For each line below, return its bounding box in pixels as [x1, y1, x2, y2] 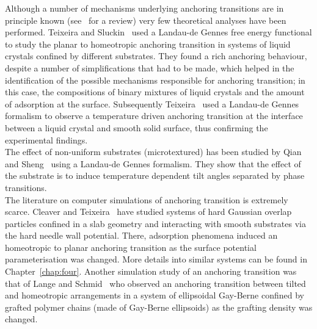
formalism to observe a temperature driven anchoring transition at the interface [5, 109, 303, 122]
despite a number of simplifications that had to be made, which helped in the [5, 61, 294, 74]
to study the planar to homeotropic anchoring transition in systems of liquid [5, 37, 291, 50]
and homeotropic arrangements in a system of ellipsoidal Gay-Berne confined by [5, 289, 304, 302]
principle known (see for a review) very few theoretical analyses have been [5, 13, 286, 26]
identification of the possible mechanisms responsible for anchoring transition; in [5, 73, 305, 86]
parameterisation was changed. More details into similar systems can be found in [5, 253, 307, 266]
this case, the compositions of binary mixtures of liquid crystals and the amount [5, 85, 305, 98]
